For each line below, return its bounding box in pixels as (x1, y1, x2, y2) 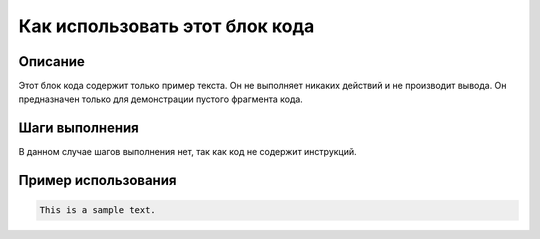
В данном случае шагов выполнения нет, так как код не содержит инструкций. (18, 146, 357, 158)
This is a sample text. (39, 205, 157, 216)
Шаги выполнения (18, 120, 139, 137)
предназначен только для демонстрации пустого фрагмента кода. (18, 93, 304, 105)
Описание (18, 53, 85, 70)
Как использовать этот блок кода (18, 15, 315, 37)
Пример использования (18, 172, 177, 189)
